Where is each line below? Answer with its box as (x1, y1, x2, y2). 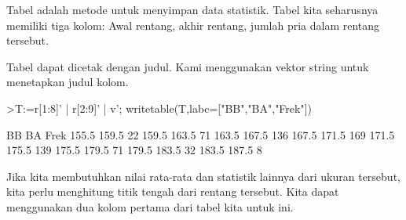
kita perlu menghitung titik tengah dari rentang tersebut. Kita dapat (6, 183, 339, 200)
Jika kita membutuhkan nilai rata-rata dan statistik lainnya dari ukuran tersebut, (6, 168, 401, 184)
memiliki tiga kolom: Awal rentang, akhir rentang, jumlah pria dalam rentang (6, 16, 380, 33)
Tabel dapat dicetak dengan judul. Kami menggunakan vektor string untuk (6, 58, 369, 74)
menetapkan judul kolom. (6, 74, 129, 90)
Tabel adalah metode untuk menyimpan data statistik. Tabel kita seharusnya (6, 2, 379, 17)
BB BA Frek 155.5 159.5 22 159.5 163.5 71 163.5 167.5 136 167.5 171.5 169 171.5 (6, 126, 395, 142)
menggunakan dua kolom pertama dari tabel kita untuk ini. (6, 198, 294, 215)
